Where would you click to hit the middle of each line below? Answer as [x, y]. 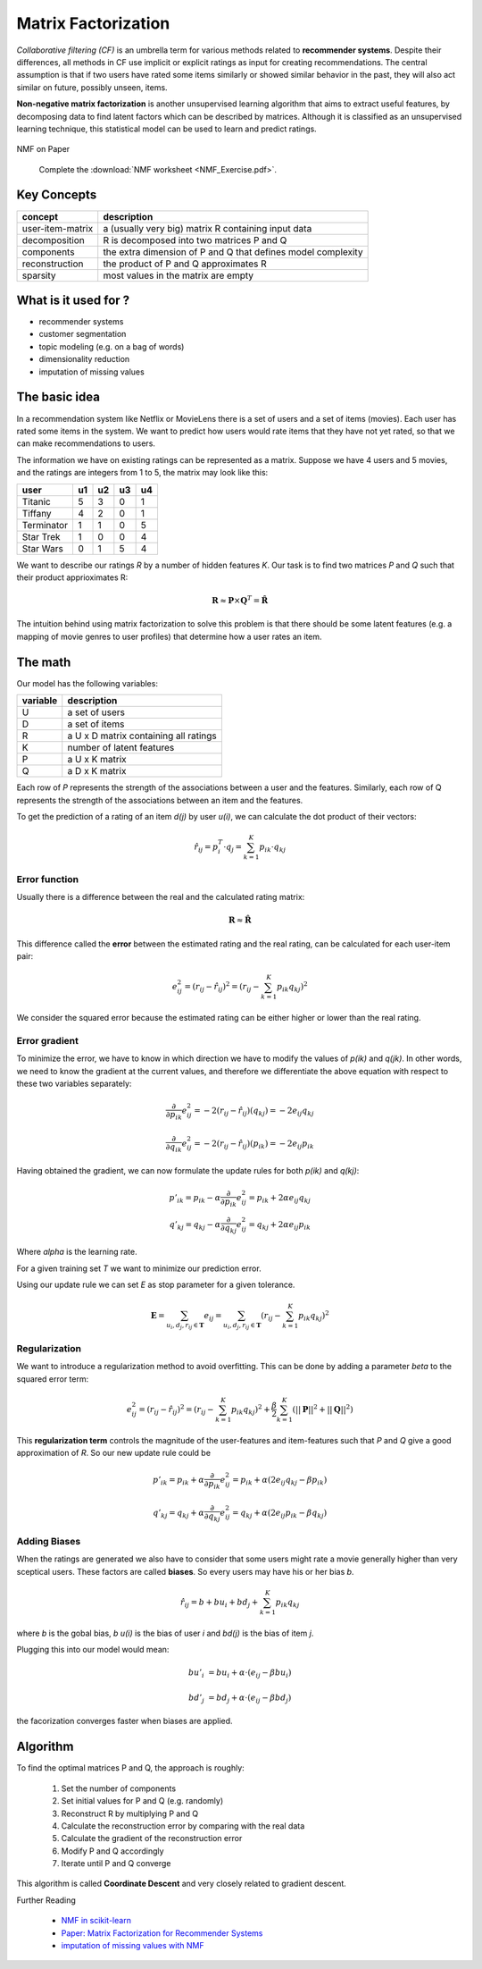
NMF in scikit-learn [96, 1921]
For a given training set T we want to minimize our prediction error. [139, 1268]
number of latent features [121, 748]
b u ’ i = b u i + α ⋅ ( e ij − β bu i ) [240, 1674]
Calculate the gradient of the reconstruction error [152, 1839]
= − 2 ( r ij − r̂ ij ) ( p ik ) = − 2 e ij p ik [253, 1144]
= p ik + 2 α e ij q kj [280, 1199]
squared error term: [53, 1379]
